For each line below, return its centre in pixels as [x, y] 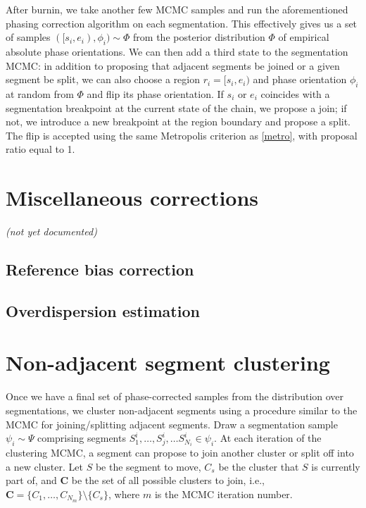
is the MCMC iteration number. [223, 494]
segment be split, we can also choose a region [103, 79]
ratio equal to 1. [40, 149]
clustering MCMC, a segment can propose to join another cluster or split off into [180, 453]
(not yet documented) [51, 231]
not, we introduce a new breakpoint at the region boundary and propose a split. [178, 122]
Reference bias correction [100, 270]
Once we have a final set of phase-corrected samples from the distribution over [175, 396]
